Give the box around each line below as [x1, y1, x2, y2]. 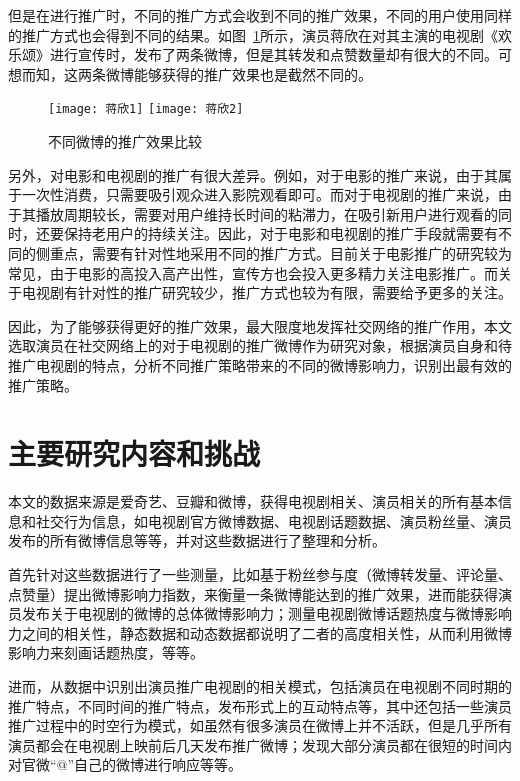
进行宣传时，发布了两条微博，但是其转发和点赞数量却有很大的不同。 [49, 44, 498, 65]
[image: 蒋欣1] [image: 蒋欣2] [48, 102, 244, 117]
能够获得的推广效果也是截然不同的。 [133, 63, 372, 84]
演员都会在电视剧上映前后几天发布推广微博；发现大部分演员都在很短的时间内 [8, 734, 512, 755]
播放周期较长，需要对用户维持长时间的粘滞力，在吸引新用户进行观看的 [35, 203, 498, 224]
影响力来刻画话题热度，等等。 [8, 642, 204, 663]
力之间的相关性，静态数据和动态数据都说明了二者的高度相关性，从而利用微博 [8, 622, 512, 643]
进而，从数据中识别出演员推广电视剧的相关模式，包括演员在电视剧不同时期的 [8, 676, 512, 697]
